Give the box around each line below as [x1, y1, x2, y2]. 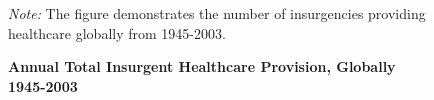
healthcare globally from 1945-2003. [8, 22, 226, 43]
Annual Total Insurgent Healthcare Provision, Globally [8, 56, 396, 77]
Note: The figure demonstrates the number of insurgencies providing [8, 3, 426, 23]
